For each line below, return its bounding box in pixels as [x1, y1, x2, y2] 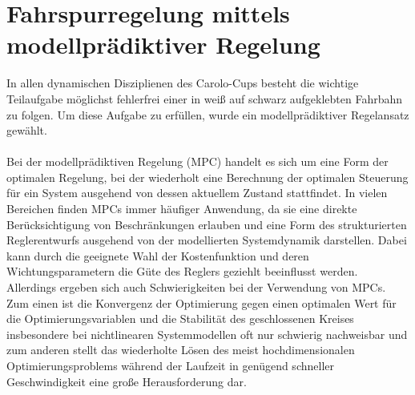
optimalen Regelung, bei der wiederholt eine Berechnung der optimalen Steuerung [6, 168, 409, 185]
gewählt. [6, 122, 47, 139]
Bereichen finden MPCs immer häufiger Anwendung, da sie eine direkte [6, 200, 357, 217]
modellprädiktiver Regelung [6, 28, 320, 61]
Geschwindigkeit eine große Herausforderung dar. [6, 373, 247, 389]
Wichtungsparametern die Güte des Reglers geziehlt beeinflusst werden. [6, 263, 358, 280]
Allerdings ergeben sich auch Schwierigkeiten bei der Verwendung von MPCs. [6, 279, 386, 296]
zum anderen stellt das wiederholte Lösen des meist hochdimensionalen [6, 341, 355, 358]
